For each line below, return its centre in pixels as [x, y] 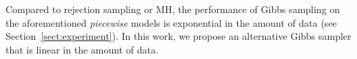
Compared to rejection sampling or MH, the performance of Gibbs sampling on [173, 9]
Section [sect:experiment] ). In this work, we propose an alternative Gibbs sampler [178, 36]
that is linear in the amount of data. [82, 49]
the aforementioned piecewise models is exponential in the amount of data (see [171, 22]
